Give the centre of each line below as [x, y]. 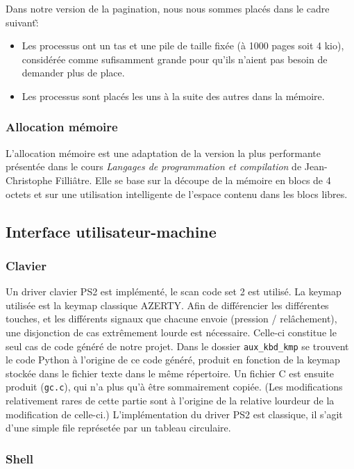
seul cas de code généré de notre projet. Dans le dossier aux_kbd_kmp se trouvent [177, 346]
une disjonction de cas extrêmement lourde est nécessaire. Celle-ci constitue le [171, 332]
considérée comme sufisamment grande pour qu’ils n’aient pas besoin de [175, 59]
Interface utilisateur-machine [111, 231]
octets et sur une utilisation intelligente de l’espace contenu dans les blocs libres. [177, 194]
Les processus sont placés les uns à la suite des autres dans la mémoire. [173, 96]
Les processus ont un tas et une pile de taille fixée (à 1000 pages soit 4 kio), [183, 46]
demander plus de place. [73, 73]
